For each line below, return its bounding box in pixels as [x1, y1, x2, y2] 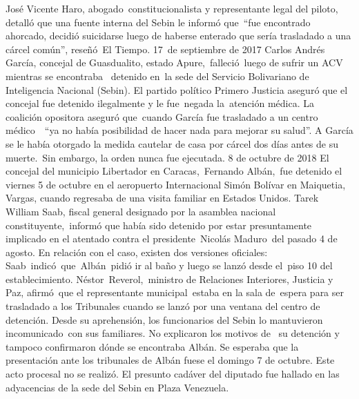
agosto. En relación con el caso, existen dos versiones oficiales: [6, 244, 268, 259]
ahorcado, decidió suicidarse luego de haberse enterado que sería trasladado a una [6, 28, 351, 43]
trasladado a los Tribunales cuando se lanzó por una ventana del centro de [6, 299, 320, 313]
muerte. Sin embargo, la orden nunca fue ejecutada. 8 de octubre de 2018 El [6, 150, 329, 164]
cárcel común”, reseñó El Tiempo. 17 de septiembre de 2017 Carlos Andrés [6, 41, 325, 56]
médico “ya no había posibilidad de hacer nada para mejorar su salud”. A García [6, 123, 353, 137]
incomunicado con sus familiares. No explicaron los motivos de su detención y [6, 326, 340, 340]
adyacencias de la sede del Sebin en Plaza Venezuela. [6, 380, 229, 394]
